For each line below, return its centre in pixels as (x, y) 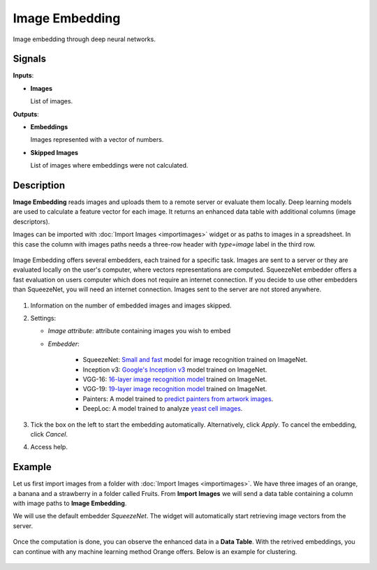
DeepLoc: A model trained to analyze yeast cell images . (163, 409)
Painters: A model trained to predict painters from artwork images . (178, 399)
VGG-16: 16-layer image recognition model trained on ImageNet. (175, 379)
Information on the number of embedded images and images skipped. (131, 305)
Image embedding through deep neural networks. (84, 39)
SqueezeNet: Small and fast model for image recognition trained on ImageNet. (195, 360)
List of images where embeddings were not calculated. (109, 166)
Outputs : (26, 114)
